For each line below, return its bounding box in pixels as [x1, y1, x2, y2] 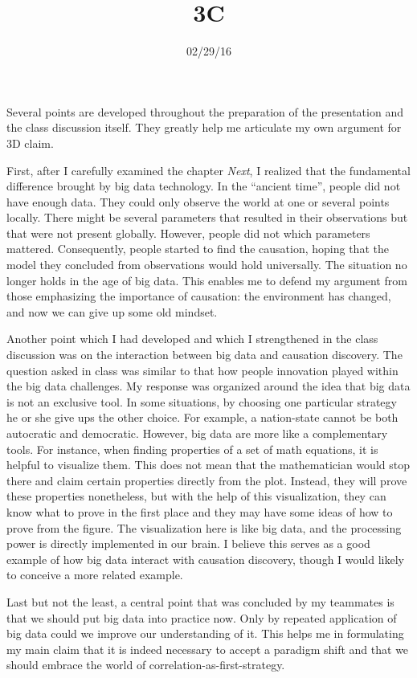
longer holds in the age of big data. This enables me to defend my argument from [6, 272, 407, 288]
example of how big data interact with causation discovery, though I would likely [6, 550, 404, 567]
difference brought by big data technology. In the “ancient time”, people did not [6, 178, 401, 194]
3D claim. [6, 134, 54, 151]
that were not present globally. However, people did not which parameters [6, 224, 370, 241]
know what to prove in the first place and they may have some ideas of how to [6, 503, 393, 520]
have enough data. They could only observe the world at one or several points [6, 193, 390, 210]
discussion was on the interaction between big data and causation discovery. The [6, 346, 403, 363]
